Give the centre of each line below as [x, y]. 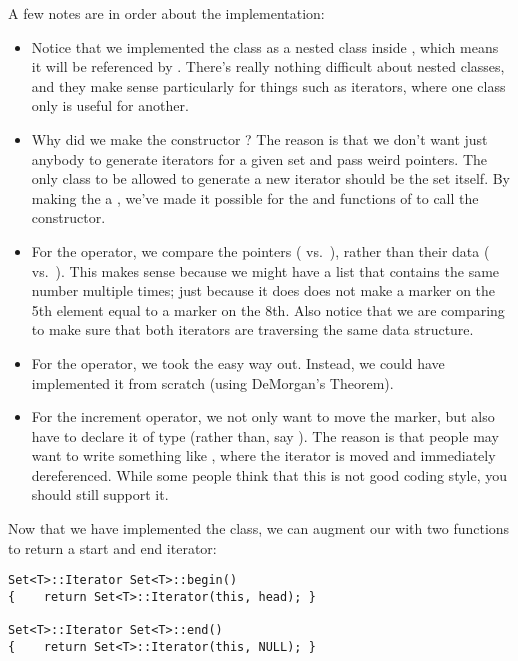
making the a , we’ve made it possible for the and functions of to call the [255, 197]
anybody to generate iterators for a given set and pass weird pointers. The [259, 158]
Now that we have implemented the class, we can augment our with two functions [259, 528]
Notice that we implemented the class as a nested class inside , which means [265, 46]
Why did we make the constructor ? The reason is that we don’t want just [259, 138]
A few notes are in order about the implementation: [166, 13]
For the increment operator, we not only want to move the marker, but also [263, 416]
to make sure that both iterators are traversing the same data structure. [252, 329]
